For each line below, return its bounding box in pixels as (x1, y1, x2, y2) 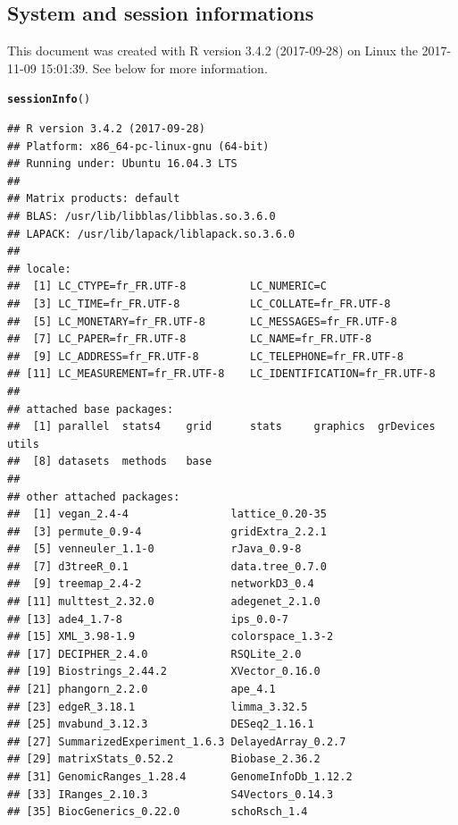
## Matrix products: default (7, 192, 180, 206)
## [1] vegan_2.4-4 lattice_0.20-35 (7, 508, 327, 521)
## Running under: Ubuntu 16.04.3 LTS (7, 157, 237, 171)
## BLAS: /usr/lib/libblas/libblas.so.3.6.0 (7, 210, 276, 223)
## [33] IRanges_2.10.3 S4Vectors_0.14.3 (7, 787, 334, 801)
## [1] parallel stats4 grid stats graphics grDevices (7, 420, 436, 434)
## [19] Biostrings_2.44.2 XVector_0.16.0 (7, 665, 321, 678)
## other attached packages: (7, 490, 180, 503)
